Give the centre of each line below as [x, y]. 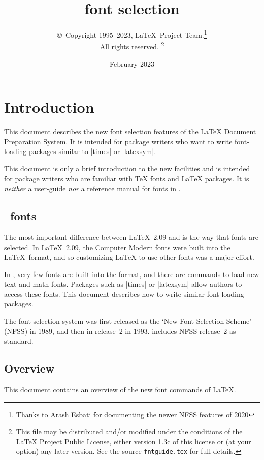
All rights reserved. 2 [132, 46]
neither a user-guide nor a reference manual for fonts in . [92, 188]
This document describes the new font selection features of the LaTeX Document [130, 131]
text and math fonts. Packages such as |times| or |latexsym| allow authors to [123, 284]
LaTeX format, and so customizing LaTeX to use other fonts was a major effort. [129, 257]
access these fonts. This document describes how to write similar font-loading [124, 294]
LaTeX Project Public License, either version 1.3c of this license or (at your [134, 441]
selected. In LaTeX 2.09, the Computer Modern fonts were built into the [117, 247]
